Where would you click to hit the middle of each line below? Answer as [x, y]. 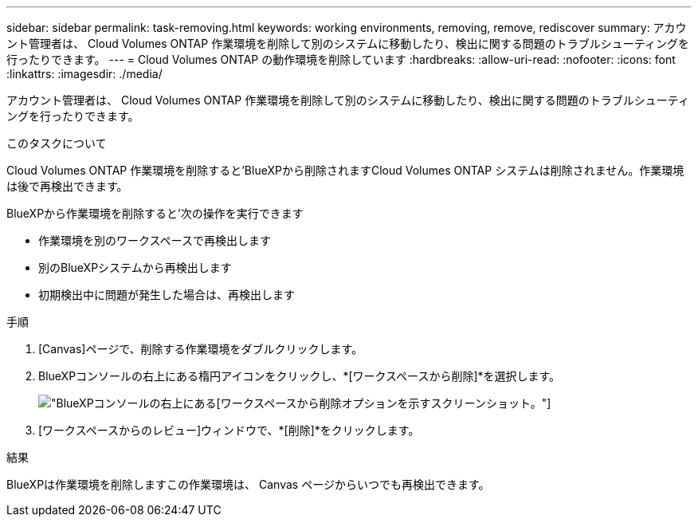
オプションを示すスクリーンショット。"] [446, 403]
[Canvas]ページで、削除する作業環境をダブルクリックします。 [201, 349]
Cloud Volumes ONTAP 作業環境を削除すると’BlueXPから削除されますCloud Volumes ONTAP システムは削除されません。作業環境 [345, 170]
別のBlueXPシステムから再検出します [135, 267]
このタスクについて [57, 143]
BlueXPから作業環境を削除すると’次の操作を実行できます [155, 213]
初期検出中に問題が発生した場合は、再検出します [167, 295]
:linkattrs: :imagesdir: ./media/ [84, 74]
